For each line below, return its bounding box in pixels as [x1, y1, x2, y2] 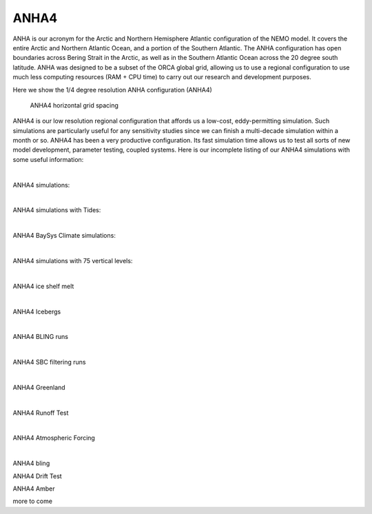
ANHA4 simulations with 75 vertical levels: [12, 256, 133, 265]
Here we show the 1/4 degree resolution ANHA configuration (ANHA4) [12, 85, 213, 94]
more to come [12, 497, 53, 506]
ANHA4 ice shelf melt [12, 282, 74, 290]
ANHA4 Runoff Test [12, 409, 69, 417]
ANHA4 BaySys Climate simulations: [12, 232, 116, 240]
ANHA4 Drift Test [12, 472, 62, 480]
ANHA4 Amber [12, 484, 55, 493]
